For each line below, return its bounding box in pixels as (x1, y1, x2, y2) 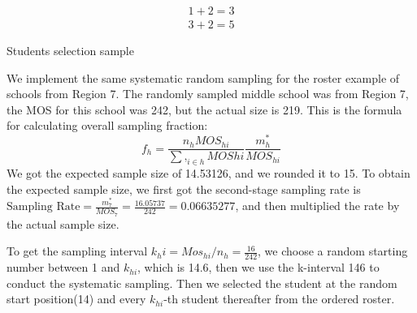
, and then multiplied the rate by (235, 197, 400, 214)
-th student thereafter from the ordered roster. (163, 290, 395, 307)
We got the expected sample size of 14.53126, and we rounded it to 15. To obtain (7, 164, 410, 181)
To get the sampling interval (7, 242, 148, 259)
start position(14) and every (7, 290, 146, 307)
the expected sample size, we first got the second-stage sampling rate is (7, 180, 361, 197)
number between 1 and (7, 259, 120, 276)
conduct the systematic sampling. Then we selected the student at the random (7, 274, 397, 291)
